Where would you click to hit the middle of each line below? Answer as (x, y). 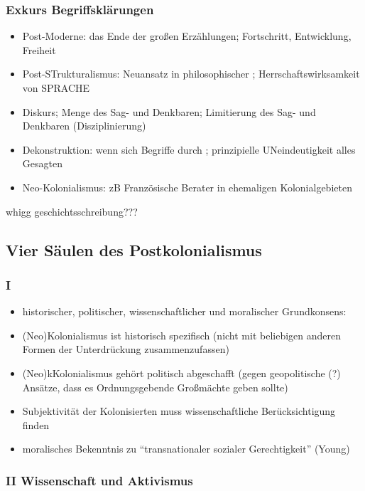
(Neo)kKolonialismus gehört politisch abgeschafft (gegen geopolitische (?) (181, 373)
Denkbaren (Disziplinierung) (84, 126)
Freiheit (39, 49)
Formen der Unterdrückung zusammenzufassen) (126, 349)
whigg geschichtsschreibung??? (72, 211)
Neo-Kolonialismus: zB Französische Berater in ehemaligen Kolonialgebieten (187, 187)
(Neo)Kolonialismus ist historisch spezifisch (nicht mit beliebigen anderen (182, 335)
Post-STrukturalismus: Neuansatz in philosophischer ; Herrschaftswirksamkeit (191, 74)
